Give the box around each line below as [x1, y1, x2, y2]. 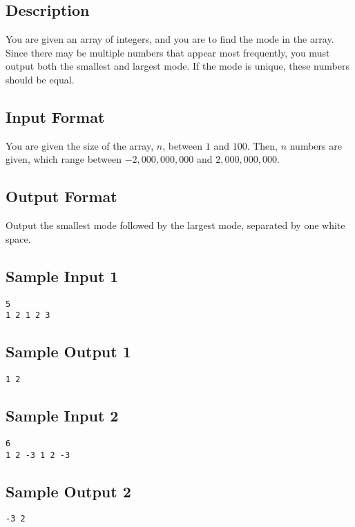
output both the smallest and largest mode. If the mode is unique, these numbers [6, 59, 349, 73]
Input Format [6, 106, 105, 127]
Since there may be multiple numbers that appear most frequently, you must [6, 45, 330, 59]
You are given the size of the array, [6, 138, 154, 152]
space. [6, 231, 31, 246]
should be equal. [6, 72, 75, 86]
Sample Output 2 [6, 480, 131, 501]
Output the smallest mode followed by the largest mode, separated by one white [6, 218, 345, 232]
